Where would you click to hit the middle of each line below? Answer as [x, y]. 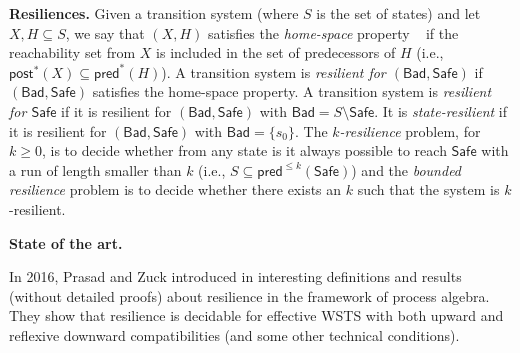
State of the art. [66, 242]
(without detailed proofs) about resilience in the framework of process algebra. [249, 295]
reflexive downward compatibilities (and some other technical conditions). [234, 334]
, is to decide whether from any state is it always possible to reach [244, 150]
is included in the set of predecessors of [276, 52]
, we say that [105, 32]
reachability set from [72, 52]
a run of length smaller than [95, 169]
